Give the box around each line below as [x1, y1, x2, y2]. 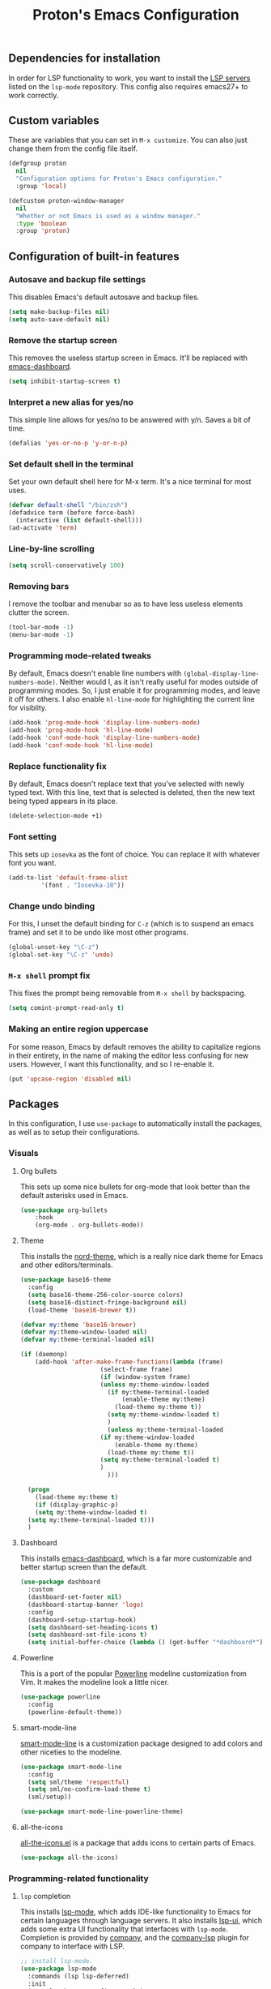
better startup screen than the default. [19, 1562, 148, 1572]
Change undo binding [8, 900, 95, 912]
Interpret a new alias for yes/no [8, 396, 133, 407]
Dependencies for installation [8, 51, 161, 66]
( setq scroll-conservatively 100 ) [8, 561, 125, 569]
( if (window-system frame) [100, 1373, 192, 1381]
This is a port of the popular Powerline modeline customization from [19, 1669, 247, 1678]
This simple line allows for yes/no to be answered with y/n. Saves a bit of [8, 415, 251, 425]
